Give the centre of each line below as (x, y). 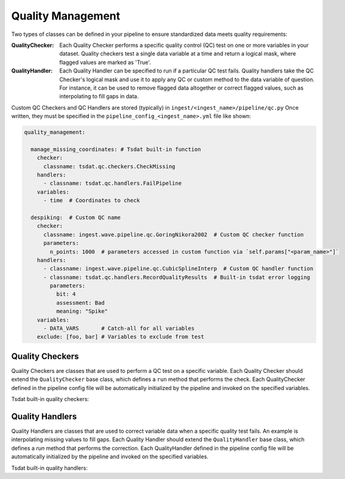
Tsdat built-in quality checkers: (50, 399)
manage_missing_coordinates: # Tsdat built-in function (116, 149)
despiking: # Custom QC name (76, 217)
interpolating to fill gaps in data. (99, 96)
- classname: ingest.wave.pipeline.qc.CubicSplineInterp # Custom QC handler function (179, 269)
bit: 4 (66, 294)
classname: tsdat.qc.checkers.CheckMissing (109, 166)
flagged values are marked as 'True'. (105, 62)
